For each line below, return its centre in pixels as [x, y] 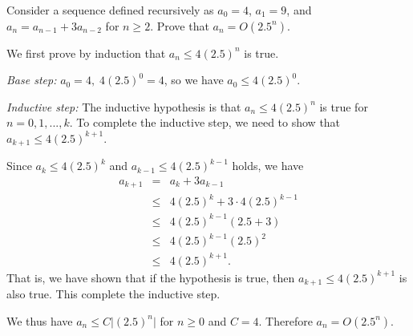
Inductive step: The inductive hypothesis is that [124, 106]
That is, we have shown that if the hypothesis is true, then [151, 277]
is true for [344, 106]
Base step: [32, 80]
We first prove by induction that [86, 53]
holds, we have [268, 166]
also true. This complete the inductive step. [113, 294]
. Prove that [180, 25]
